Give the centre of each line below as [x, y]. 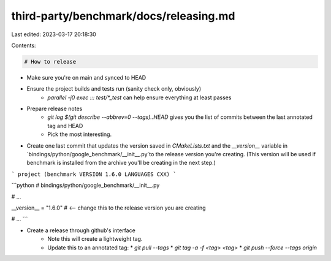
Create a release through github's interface [81, 230]
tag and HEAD [65, 126]
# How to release [50, 62]
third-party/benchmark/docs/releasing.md [123, 16]
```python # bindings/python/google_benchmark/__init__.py [86, 185]
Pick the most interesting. [80, 134]
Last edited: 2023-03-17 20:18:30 [54, 34]
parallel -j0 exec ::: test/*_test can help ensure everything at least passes [139, 97]
